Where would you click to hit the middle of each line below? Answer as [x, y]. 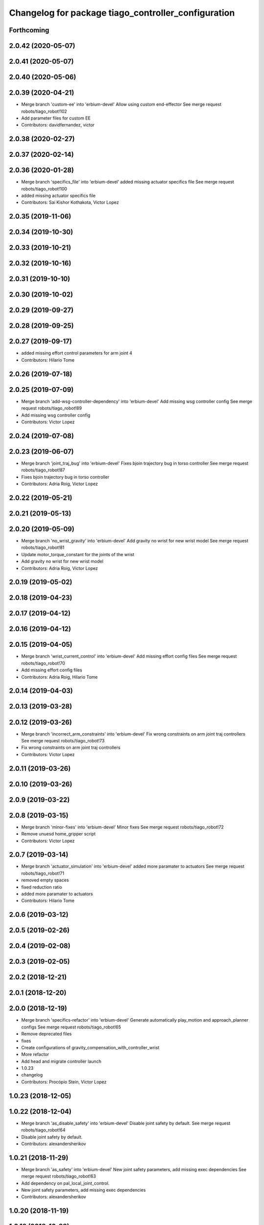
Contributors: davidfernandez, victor [58, 125]
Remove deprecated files [46, 1034]
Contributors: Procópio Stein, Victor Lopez [64, 1082]
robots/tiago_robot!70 [43, 663]
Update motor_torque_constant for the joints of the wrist [78, 554]
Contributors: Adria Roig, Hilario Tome [59, 677]
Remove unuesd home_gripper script [58, 834]
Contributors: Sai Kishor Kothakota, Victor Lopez [70, 202]
